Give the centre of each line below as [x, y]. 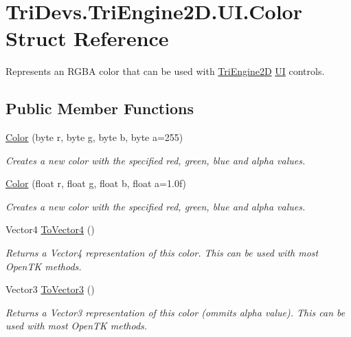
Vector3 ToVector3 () [50, 289]
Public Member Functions [100, 108]
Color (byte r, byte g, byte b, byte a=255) [94, 137]
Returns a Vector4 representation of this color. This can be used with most [162, 253]
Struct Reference [87, 38]
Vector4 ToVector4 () [50, 229]
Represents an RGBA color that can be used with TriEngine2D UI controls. [165, 71]
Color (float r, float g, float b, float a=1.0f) [96, 183]
